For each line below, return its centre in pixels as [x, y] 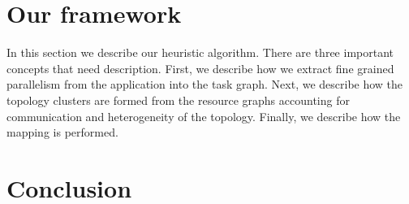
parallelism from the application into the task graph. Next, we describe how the [205, 84]
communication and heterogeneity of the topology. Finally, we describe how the [204, 116]
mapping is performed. [62, 132]
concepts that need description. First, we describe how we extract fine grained [200, 68]
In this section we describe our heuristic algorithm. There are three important [200, 52]
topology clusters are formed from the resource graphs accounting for [178, 100]
